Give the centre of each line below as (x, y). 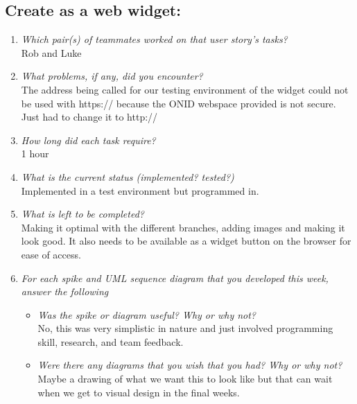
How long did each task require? (88, 140)
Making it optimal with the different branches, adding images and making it (183, 227)
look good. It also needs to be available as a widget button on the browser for (186, 241)
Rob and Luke (51, 52)
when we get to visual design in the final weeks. (139, 392)
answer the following (65, 291)
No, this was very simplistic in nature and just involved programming (185, 328)
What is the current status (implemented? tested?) (128, 176)
